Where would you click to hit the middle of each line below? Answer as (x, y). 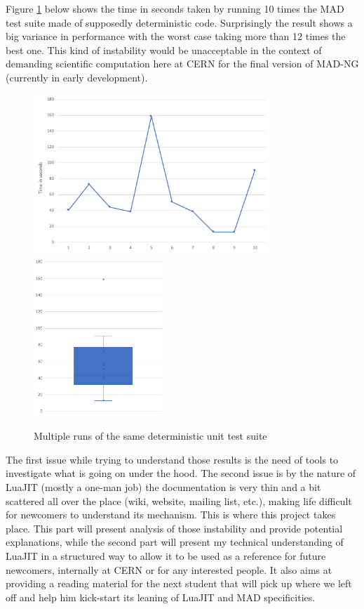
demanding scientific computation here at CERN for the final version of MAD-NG (182, 64)
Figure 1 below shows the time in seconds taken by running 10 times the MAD (175, 8)
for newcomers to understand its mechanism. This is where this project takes (171, 515)
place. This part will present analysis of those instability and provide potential (174, 528)
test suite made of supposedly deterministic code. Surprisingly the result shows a (179, 22)
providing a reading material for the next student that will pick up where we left (179, 583)
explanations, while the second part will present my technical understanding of (175, 542)
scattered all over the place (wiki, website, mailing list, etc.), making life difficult (179, 500)
